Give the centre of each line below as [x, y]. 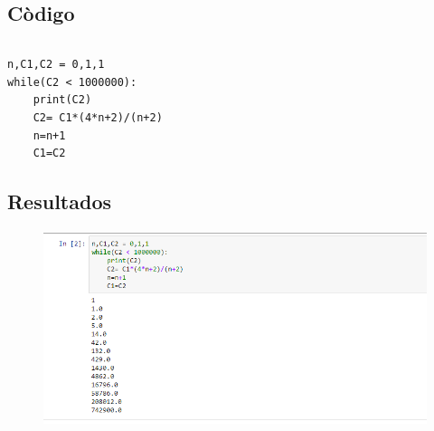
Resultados [59, 201]
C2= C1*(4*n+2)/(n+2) [98, 117]
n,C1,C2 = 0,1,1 [56, 65]
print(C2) [62, 100]
